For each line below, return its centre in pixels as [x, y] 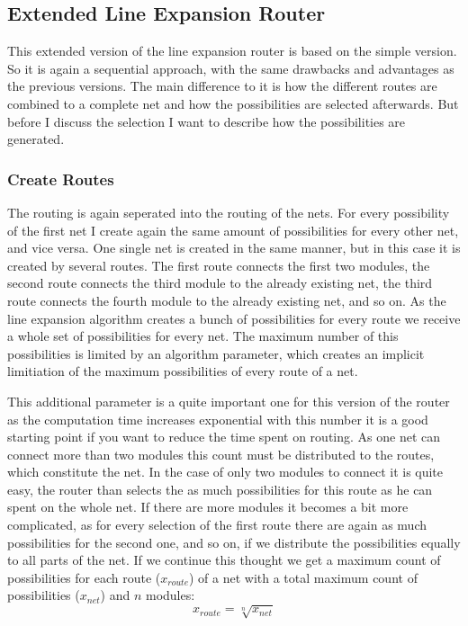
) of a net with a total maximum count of [303, 577]
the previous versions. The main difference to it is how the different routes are [222, 86]
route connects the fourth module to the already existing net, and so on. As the [227, 300]
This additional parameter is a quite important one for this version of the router [229, 401]
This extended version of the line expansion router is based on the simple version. [232, 51]
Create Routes [61, 179]
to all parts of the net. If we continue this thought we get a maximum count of [224, 560]
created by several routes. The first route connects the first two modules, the [219, 265]
